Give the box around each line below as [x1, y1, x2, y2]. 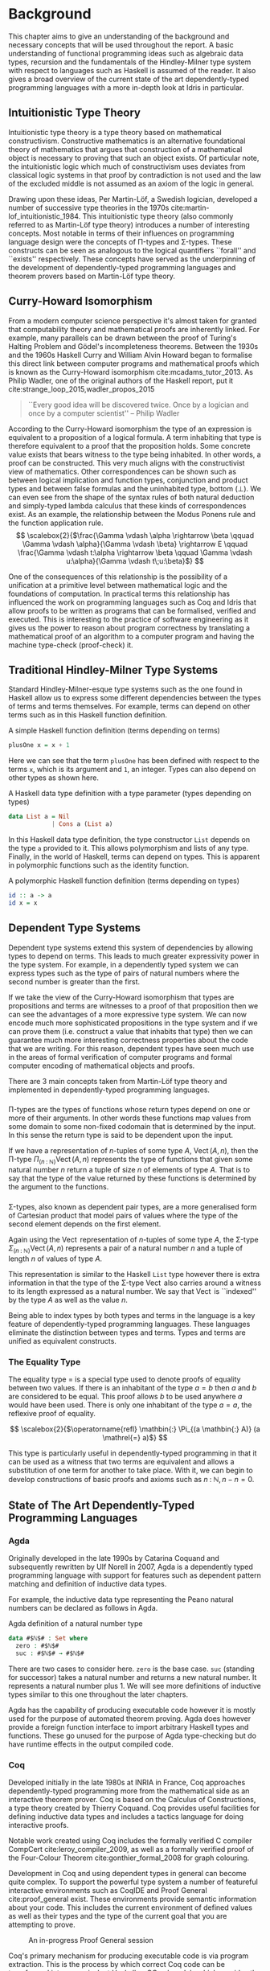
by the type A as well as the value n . [8, 1296, 129, 1304]
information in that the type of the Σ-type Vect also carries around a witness [8, 1278, 262, 1287]
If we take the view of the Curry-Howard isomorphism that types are [8, 992, 235, 1002]
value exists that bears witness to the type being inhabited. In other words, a [8, 450, 261, 459]
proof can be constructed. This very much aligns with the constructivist [8, 458, 245, 467]
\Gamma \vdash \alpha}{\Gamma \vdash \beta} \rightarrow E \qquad [22, 539, 247, 548]
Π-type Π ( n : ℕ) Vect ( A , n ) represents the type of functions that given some [8, 1155, 253, 1166]
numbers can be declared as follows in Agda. [8, 1603, 158, 1612]
